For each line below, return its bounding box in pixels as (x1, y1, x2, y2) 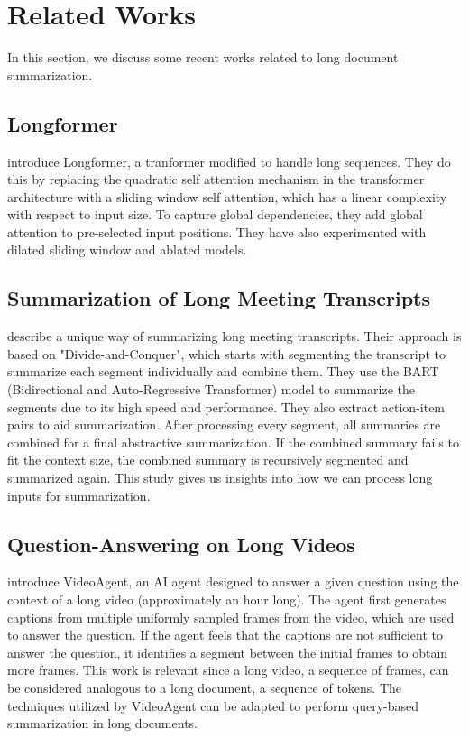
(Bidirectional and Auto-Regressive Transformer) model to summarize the (7, 380, 416, 399)
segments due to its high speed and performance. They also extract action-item (7, 397, 446, 416)
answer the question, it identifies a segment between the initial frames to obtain (7, 642, 448, 661)
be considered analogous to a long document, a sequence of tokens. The (7, 678, 402, 696)
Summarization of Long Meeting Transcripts (7, 284, 431, 312)
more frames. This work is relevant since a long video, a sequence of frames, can (7, 660, 449, 679)
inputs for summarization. (7, 485, 151, 504)
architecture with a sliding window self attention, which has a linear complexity (7, 187, 447, 206)
